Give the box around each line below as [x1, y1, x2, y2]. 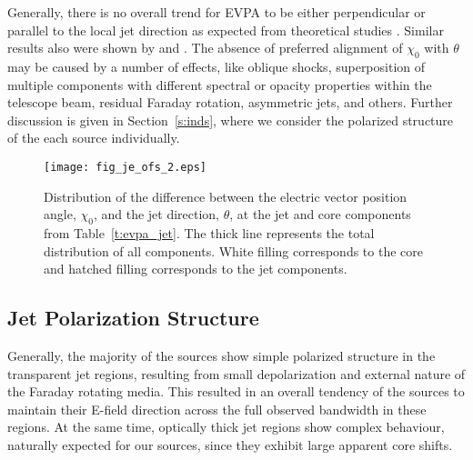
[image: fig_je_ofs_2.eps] [44, 160, 206, 174]
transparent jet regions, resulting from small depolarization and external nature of [7, 364, 466, 383]
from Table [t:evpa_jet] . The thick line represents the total [44, 224, 375, 242]
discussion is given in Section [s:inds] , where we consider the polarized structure [7, 110, 454, 129]
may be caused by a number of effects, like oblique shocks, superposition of [7, 56, 426, 75]
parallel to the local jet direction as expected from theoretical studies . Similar [7, 20, 444, 39]
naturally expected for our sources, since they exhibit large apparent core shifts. [7, 435, 453, 454]
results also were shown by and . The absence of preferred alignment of [7, 38, 403, 57]
